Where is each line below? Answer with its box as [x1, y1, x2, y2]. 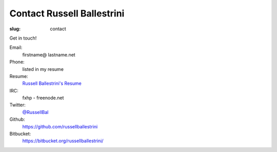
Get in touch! [9, 35, 37, 41]
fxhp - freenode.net [22, 95, 64, 101]
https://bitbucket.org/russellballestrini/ [22, 138, 104, 144]
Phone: [9, 59, 25, 65]
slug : [9, 26, 21, 32]
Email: [9, 44, 23, 51]
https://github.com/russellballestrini [22, 123, 98, 129]
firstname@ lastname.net [22, 51, 75, 58]
